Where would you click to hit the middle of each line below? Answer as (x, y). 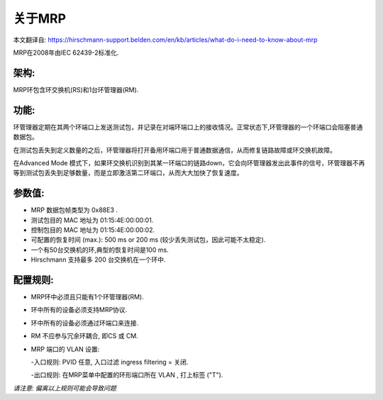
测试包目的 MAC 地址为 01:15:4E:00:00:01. (92, 220)
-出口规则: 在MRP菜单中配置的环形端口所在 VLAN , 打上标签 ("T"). (127, 375)
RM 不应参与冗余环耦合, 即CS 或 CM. (84, 336)
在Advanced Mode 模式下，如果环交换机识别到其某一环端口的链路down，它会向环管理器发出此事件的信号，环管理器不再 (189, 162)
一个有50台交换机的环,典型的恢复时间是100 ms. (100, 250)
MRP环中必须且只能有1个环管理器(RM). (88, 297)
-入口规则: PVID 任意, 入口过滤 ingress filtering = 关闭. (110, 362)
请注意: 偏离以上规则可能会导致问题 (65, 388)
